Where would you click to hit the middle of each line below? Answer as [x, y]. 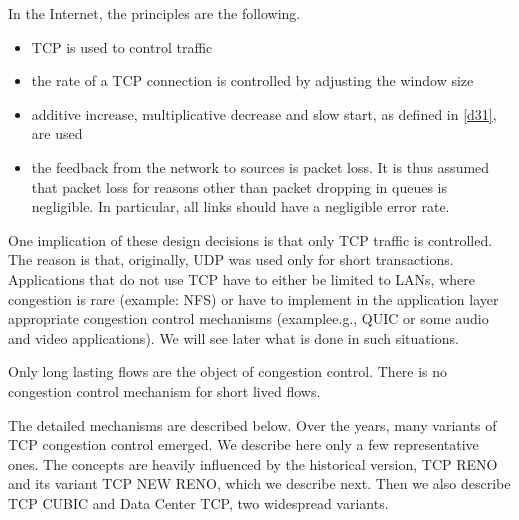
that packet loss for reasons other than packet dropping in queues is [239, 186]
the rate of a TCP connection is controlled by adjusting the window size [252, 80]
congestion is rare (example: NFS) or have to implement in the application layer [253, 298]
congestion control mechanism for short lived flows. [164, 390]
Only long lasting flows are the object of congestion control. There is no [228, 371]
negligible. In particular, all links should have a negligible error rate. [240, 206]
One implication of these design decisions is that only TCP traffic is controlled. [250, 239]
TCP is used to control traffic [122, 46]
